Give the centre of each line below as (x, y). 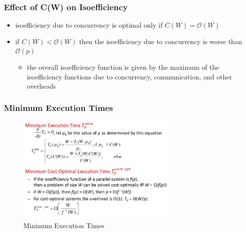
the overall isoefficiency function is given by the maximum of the (123, 67)
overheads (41, 86)
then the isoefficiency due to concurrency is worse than (161, 41)
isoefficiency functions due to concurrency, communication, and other (130, 76)
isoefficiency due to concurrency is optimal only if (89, 25)
